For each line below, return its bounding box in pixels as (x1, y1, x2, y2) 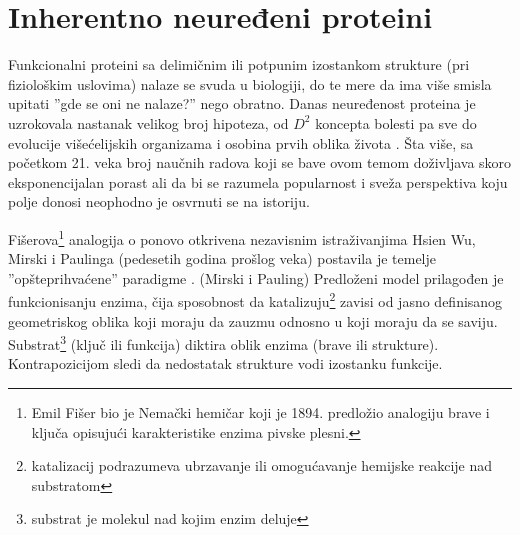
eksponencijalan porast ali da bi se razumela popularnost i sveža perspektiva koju (8, 171, 508, 192)
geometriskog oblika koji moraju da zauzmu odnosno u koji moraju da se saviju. (8, 310, 498, 331)
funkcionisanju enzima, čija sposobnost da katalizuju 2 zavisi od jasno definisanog (8, 288, 503, 311)
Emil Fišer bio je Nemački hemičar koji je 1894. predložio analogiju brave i (31, 402, 490, 422)
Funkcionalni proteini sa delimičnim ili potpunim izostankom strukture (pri (8, 54, 470, 75)
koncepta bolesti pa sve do (315, 112, 477, 133)
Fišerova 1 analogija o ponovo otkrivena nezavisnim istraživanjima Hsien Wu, (8, 225, 476, 249)
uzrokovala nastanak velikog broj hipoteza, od (8, 112, 289, 133)
